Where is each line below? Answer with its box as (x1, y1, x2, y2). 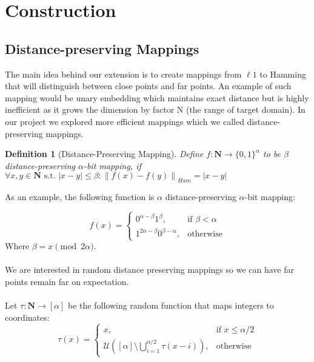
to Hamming (259, 67, 306, 80)
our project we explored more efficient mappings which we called (5, 115, 244, 127)
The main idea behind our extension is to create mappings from (5, 67, 242, 80)
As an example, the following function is (5, 190, 155, 203)
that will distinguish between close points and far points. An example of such (5, 79, 292, 92)
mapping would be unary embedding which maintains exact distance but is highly (5, 91, 309, 104)
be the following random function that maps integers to (68, 299, 274, 312)
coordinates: (5, 310, 50, 323)
